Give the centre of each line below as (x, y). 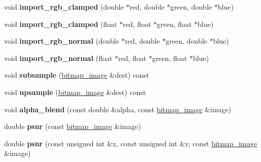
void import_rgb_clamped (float (61, 24)
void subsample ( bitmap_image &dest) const (77, 75)
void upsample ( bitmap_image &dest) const (75, 92)
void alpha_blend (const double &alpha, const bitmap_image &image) (118, 109)
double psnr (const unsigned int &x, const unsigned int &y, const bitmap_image (130, 143)
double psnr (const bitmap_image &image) (73, 126)
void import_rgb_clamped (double (64, 7)
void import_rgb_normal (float (58, 58)
